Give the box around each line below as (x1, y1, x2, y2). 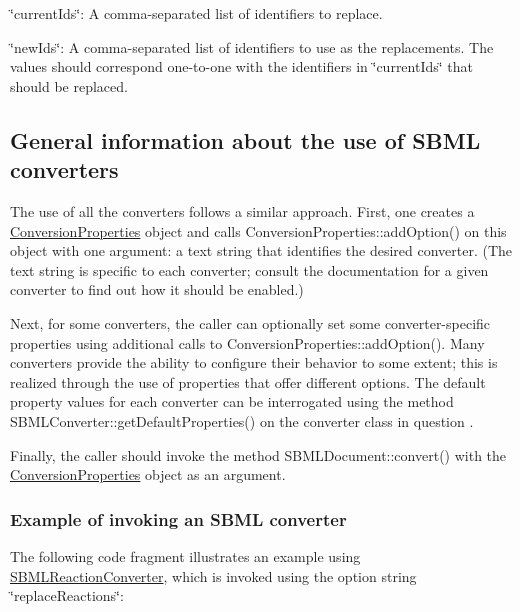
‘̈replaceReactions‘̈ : (10, 585, 124, 606)
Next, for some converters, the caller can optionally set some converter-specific (10, 312, 491, 333)
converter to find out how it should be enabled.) (10, 279, 304, 300)
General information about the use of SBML (10, 124, 481, 155)
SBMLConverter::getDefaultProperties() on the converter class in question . (10, 410, 474, 431)
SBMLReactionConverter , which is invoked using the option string (10, 565, 417, 586)
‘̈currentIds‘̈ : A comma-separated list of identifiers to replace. (10, 3, 383, 23)
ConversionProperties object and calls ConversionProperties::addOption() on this (10, 220, 507, 241)
